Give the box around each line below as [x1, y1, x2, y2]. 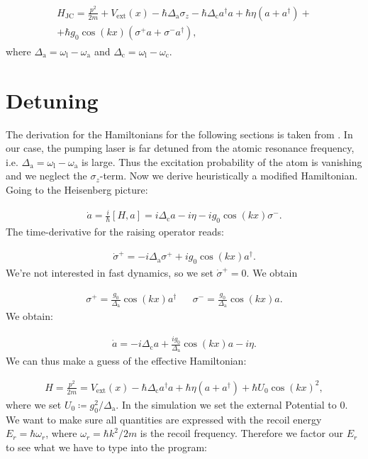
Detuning [6, 85, 99, 114]
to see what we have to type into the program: [6, 439, 208, 454]
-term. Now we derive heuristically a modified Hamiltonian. [99, 168, 358, 183]
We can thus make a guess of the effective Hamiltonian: [6, 353, 247, 368]
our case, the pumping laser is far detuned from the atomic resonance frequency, [6, 140, 355, 155]
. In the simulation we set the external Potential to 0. [116, 397, 348, 411]
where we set [6, 397, 62, 411]
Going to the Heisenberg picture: [6, 182, 148, 197]
